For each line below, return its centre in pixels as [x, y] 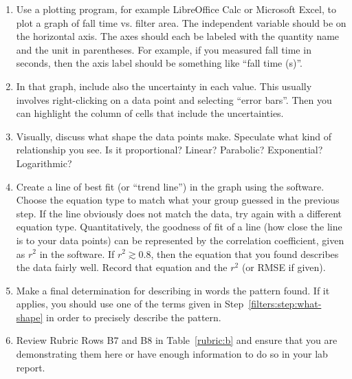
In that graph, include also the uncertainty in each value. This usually [164, 86]
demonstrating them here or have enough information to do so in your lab [172, 354]
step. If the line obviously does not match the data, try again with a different [179, 213]
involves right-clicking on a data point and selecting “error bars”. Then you [174, 99]
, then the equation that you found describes [245, 253]
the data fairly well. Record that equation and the [122, 267]
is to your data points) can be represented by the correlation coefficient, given [180, 240]
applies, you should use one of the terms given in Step [130, 304]
